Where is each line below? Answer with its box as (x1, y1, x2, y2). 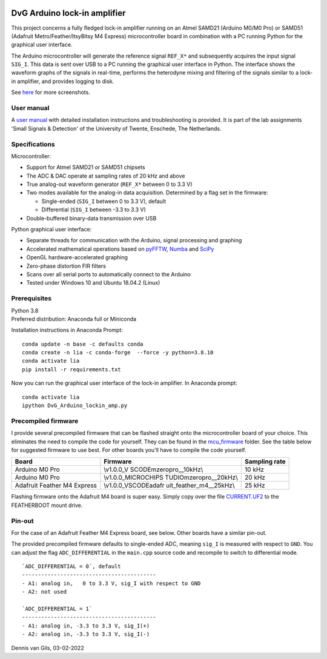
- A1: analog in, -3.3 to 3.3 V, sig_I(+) (22, 622, 150, 629)
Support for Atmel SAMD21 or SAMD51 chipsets (26, 164, 145, 171)
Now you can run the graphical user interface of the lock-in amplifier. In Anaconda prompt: (11, 379, 237, 387)
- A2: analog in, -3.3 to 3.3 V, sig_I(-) (22, 631, 150, 638)
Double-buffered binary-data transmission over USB (26, 214, 157, 222)
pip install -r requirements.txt (22, 366, 121, 373)
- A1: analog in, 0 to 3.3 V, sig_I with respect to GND (22, 580, 201, 587)
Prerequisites (11, 294, 51, 303)
